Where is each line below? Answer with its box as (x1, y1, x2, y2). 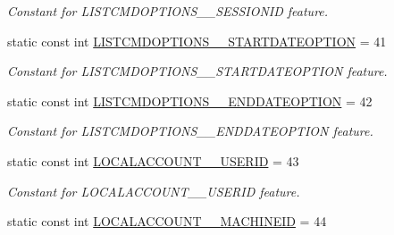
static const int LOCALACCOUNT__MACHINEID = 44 (7, 212, 327, 231)
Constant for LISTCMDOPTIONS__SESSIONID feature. (7, 2, 329, 20)
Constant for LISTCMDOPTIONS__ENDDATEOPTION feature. (7, 122, 373, 140)
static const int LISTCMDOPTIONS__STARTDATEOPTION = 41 (7, 31, 387, 50)
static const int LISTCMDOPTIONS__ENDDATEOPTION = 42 (7, 91, 373, 110)
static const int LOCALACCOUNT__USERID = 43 (7, 151, 299, 170)
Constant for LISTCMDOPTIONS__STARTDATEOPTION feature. (7, 62, 388, 80)
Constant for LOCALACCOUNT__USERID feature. (7, 181, 300, 200)
